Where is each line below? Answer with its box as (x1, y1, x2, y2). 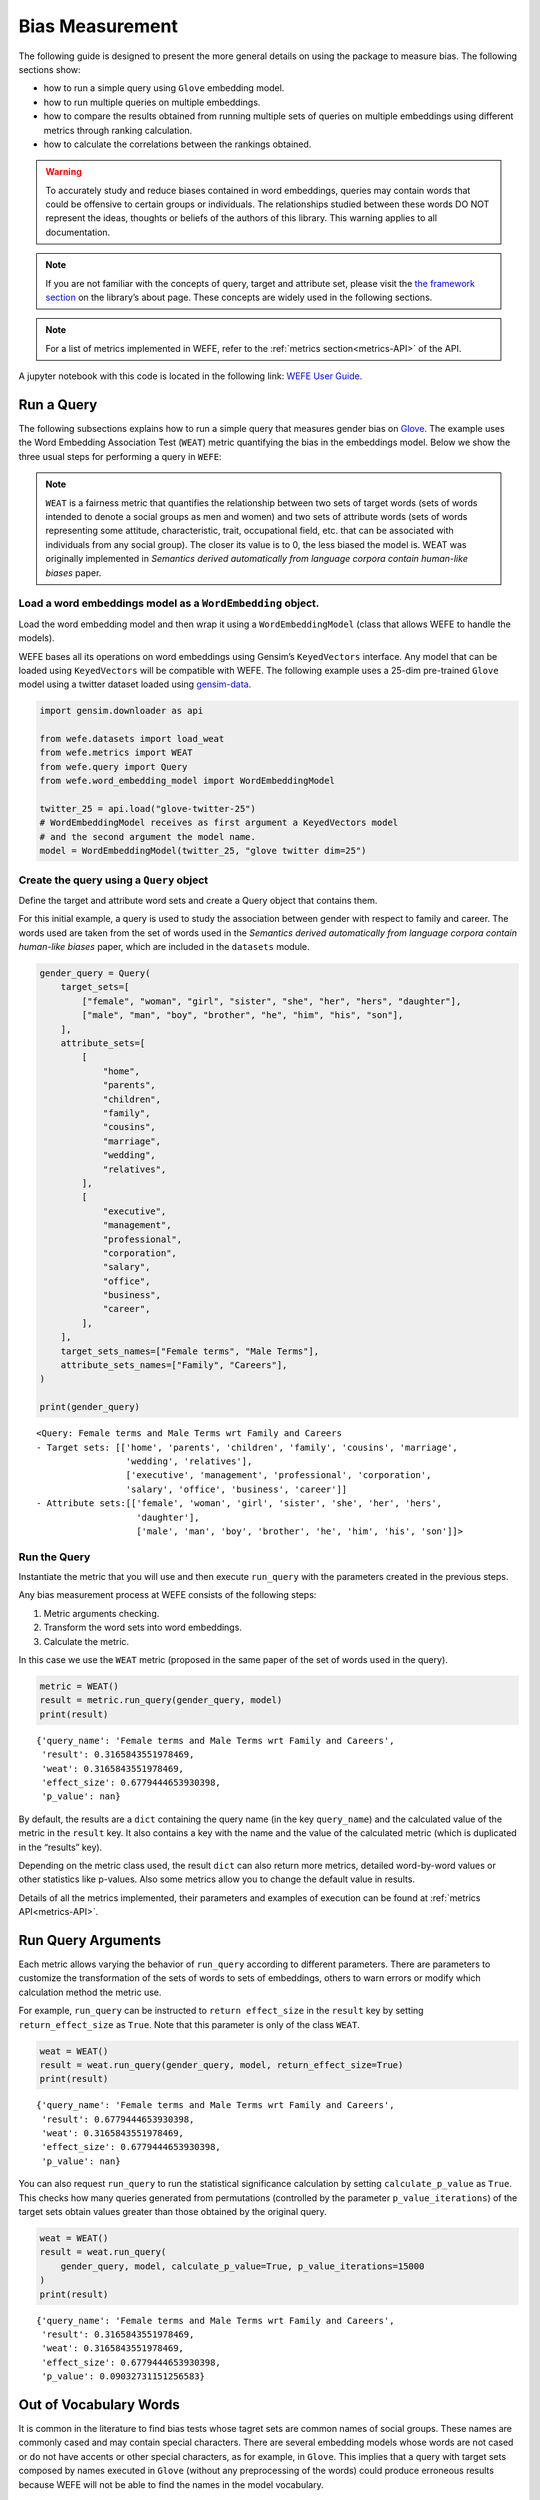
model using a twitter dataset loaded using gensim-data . (18, 678, 252, 690)
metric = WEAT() (39, 1681, 120, 1692)
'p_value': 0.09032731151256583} (41, 2371, 205, 2382)
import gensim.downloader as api (39, 705, 204, 717)
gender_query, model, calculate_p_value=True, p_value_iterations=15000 (60, 2260, 425, 2272)
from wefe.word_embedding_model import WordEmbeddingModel (39, 775, 335, 787)
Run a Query (18, 396, 98, 413)
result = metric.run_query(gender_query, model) (39, 1695, 283, 1706)
